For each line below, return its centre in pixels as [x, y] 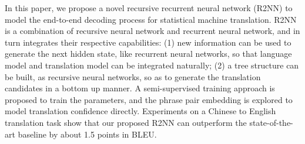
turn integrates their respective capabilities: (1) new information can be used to [148, 42]
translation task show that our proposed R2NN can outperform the [126, 122]
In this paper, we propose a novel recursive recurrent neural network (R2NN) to [149, 8]
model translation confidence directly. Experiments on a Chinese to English [140, 111]
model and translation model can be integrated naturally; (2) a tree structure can [152, 65]
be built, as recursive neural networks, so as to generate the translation [133, 76]
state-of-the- [271, 122]
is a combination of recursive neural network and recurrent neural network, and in [152, 31]
